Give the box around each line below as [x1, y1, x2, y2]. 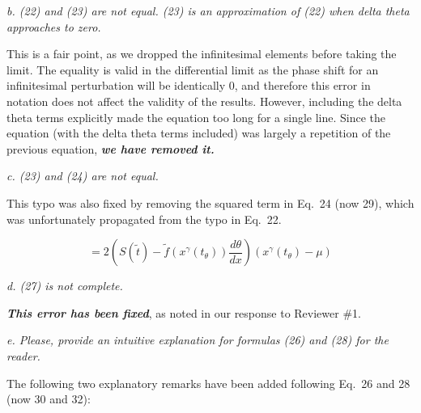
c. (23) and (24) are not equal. [6, 167, 159, 184]
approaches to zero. [6, 18, 101, 35]
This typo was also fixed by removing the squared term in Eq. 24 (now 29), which [6, 194, 415, 211]
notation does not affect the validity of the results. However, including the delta [6, 92, 402, 109]
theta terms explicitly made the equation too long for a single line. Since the [6, 108, 386, 125]
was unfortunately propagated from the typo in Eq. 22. [6, 210, 282, 227]
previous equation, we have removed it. [6, 140, 215, 157]
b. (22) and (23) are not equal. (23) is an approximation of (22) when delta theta [6, 2, 410, 19]
